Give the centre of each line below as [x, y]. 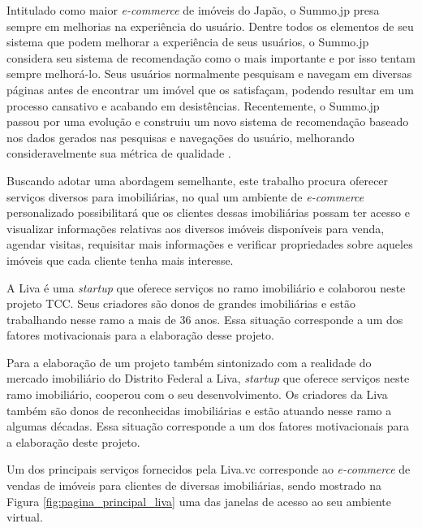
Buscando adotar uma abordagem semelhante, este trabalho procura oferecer [198, 180]
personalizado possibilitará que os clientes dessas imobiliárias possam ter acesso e [208, 212]
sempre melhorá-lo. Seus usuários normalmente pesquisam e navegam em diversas [209, 74]
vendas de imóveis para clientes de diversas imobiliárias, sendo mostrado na [194, 485]
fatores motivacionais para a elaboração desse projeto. [140, 335]
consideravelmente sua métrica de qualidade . [119, 153]
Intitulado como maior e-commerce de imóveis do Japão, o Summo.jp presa [193, 10]
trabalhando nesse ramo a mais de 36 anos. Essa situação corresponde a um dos [205, 319]
